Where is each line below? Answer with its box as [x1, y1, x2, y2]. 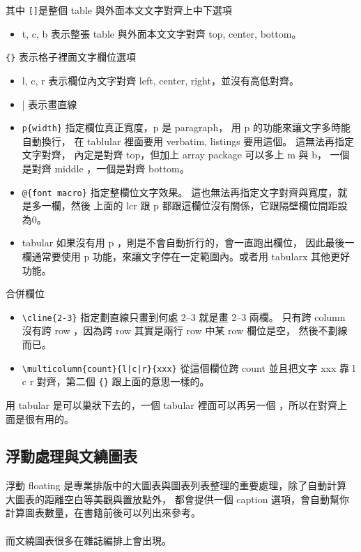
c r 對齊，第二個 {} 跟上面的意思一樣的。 [22, 374, 210, 389]
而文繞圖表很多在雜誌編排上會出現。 [6, 532, 171, 547]
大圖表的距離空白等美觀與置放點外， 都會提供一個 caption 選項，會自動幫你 [6, 491, 350, 506]
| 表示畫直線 [22, 96, 77, 111]
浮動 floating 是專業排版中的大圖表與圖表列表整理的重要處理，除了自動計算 [6, 478, 347, 493]
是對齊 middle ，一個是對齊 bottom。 [22, 161, 190, 175]
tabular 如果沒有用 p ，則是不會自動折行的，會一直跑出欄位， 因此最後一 [22, 235, 355, 250]
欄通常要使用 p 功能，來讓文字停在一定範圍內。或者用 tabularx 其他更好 [22, 248, 351, 263]
